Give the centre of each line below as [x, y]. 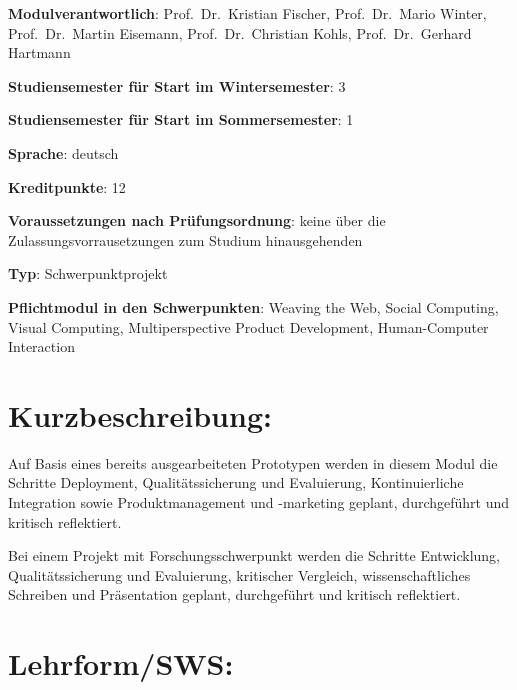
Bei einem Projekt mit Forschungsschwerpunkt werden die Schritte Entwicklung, [254, 555]
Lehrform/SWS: [121, 663]
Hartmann [39, 52]
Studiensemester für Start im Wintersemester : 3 [177, 85]
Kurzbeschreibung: [140, 414]
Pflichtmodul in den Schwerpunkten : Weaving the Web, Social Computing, [253, 306]
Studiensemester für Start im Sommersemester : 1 [181, 119]
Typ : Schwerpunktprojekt [88, 273]
